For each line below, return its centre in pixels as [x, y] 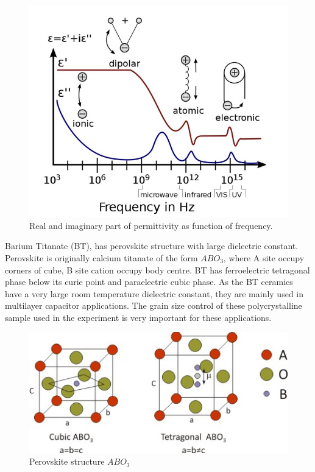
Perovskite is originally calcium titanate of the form [101, 257]
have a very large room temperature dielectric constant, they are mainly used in [154, 293]
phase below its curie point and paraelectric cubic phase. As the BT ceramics [149, 282]
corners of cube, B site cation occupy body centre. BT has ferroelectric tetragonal [157, 269]
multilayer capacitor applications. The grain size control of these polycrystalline [154, 305]
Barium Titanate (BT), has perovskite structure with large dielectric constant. [152, 246]
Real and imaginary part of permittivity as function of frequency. [151, 225]
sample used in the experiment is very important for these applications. [138, 317]
